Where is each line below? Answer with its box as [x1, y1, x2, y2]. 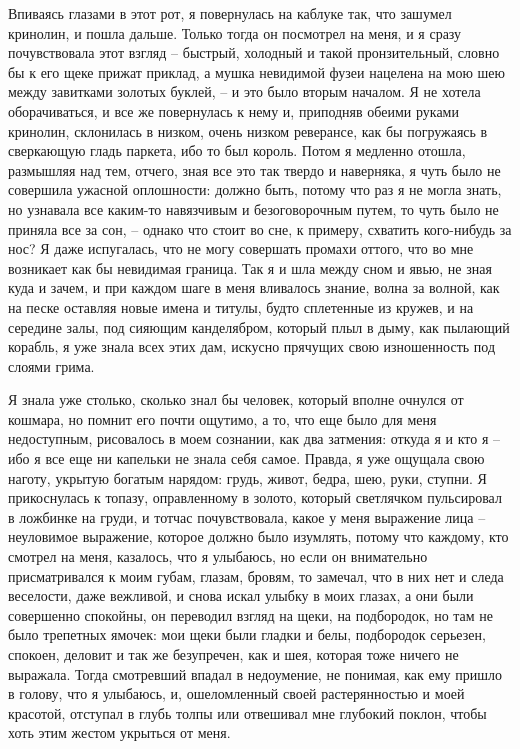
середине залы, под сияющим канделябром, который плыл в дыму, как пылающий [8, 316, 510, 337]
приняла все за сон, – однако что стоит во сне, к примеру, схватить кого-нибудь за [8, 218, 512, 239]
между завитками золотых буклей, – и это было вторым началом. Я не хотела [8, 81, 481, 102]
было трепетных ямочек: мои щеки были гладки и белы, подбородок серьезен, [8, 624, 486, 645]
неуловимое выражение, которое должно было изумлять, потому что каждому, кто [8, 526, 509, 547]
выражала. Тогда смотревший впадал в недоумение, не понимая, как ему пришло [8, 663, 502, 684]
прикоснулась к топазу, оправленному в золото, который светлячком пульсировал [8, 487, 502, 508]
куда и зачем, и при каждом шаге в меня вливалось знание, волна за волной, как [8, 277, 500, 298]
